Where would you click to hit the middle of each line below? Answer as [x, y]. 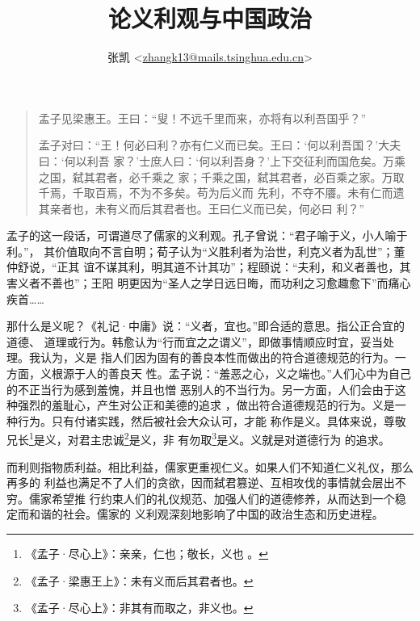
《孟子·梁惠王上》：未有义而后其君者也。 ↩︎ [139, 580]
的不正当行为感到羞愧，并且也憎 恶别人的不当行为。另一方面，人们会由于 [201, 389]
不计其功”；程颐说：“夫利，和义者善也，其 [298, 267]
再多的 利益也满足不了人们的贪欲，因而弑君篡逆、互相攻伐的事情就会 [189, 483]
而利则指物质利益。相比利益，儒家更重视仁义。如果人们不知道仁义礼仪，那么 [210, 466]
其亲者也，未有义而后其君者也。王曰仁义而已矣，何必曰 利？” [202, 208]
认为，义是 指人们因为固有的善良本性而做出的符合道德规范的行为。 [217, 357]
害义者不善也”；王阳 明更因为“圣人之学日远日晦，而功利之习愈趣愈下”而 [197, 283]
